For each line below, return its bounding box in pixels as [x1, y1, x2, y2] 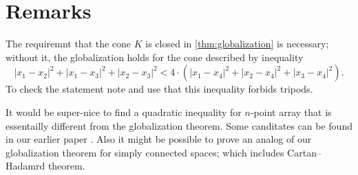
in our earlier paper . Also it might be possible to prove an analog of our [6, 132, 312, 146]
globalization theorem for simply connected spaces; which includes [6, 145, 284, 159]
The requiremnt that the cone [6, 36, 131, 51]
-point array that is [250, 104, 332, 119]
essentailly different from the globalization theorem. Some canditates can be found [6, 118, 352, 132]
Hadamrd [6, 159, 45, 173]
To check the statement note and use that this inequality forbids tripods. [6, 82, 313, 96]
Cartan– [287, 145, 322, 159]
